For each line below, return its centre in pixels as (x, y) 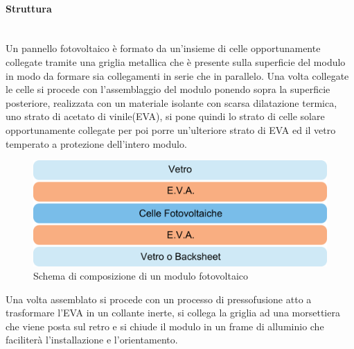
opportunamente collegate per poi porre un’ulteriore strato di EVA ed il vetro (171, 129)
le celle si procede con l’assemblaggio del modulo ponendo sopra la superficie (168, 89)
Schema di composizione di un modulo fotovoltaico (141, 276)
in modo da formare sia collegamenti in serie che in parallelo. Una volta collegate (177, 75)
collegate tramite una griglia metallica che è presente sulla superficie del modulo (176, 61)
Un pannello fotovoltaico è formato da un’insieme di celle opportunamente (163, 48)
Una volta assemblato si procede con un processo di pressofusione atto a (159, 299)
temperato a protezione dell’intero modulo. (96, 143)
